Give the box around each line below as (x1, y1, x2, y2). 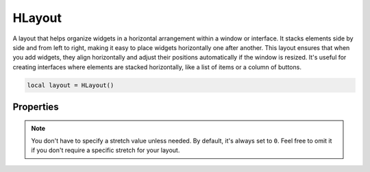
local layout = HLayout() (27, 81, 114, 89)
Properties (12, 101, 59, 113)
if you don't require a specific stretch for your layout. (31, 146, 180, 154)
